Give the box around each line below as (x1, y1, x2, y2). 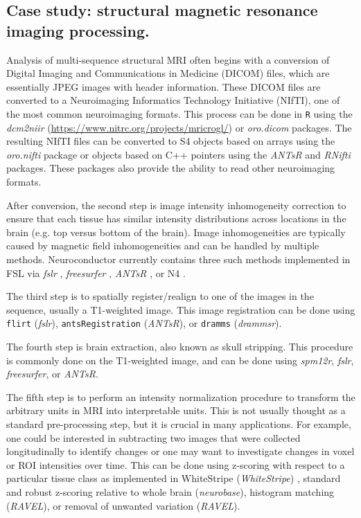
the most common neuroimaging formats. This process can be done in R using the (6, 106, 353, 120)
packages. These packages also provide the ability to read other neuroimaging (6, 161, 335, 175)
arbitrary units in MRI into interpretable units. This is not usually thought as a (6, 403, 346, 418)
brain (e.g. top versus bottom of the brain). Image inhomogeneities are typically (6, 224, 346, 239)
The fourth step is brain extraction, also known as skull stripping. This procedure (6, 339, 353, 353)
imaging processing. (6, 19, 150, 41)
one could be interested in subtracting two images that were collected (6, 430, 301, 445)
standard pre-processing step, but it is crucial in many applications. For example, (6, 416, 351, 431)
